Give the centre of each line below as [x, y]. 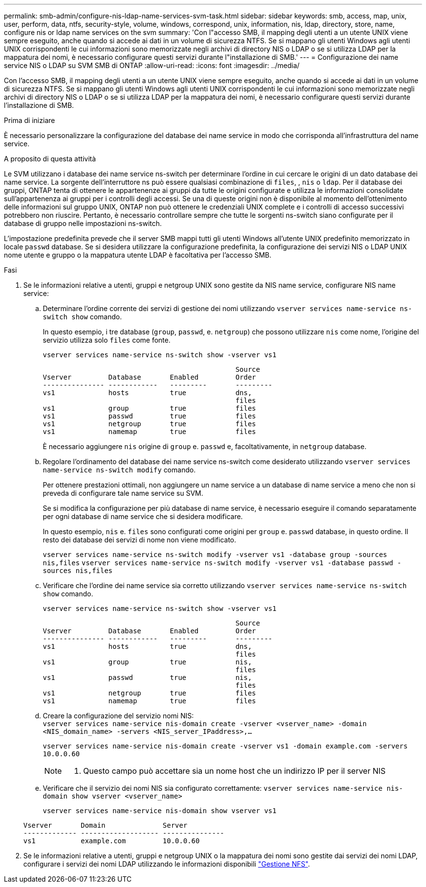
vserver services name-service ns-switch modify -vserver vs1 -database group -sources [215, 555]
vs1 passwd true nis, [147, 678]
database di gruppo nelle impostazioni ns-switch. [83, 223]
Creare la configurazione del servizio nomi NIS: [118, 716]
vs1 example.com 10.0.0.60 [112, 841]
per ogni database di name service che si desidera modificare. [143, 516]
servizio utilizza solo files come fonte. [107, 340]
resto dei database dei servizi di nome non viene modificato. [140, 540]
